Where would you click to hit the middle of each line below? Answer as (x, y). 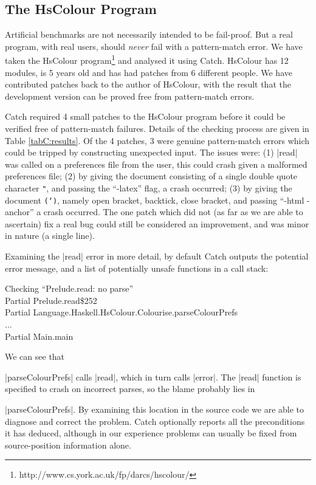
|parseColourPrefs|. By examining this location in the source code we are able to (155, 409)
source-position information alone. (68, 445)
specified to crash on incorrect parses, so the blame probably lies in (130, 389)
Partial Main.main (39, 336)
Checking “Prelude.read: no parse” (69, 288)
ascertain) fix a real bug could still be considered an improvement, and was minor (157, 223)
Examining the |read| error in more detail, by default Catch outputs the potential (157, 256)
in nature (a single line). (50, 236)
